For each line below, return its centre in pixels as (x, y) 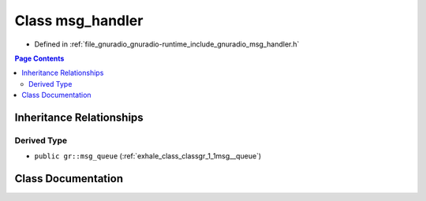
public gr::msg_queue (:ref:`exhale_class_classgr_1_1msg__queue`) (148, 156)
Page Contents (39, 58)
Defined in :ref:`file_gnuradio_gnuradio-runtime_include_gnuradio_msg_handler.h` (167, 44)
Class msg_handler (79, 20)
